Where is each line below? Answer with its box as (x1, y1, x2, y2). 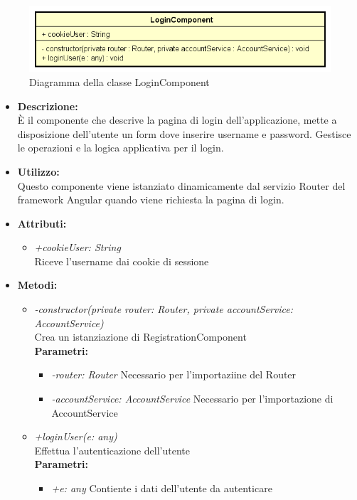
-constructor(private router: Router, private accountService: (34, 302, 293, 317)
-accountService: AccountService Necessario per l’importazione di (51, 391, 334, 406)
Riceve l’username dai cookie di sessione (34, 253, 209, 268)
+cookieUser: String (34, 240, 121, 255)
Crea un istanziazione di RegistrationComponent (34, 329, 247, 344)
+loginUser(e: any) (34, 429, 117, 444)
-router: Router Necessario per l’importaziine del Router (51, 367, 297, 382)
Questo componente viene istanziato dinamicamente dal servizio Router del (17, 178, 346, 193)
